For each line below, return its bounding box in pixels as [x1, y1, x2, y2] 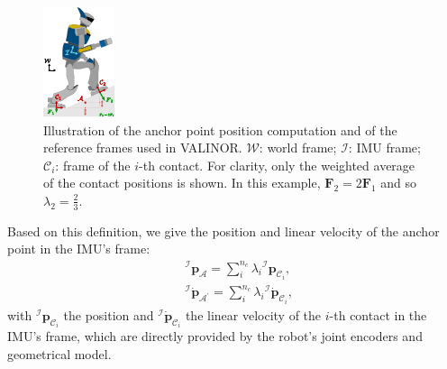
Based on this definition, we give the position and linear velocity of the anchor [7, 221, 440, 240]
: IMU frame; [348, 138, 421, 157]
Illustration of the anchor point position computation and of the [43, 120, 397, 139]
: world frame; [259, 138, 337, 157]
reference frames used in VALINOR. [43, 138, 242, 157]
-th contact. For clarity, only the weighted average [139, 155, 415, 174]
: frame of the [55, 155, 131, 174]
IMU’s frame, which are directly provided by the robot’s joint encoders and [7, 327, 423, 346]
